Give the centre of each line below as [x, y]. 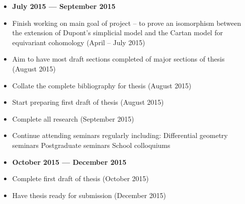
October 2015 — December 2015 [69, 162]
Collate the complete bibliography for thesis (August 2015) [102, 85]
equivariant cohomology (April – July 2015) [79, 42]
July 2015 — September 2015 [64, 6]
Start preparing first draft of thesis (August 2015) [88, 102]
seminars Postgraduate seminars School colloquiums [91, 145]
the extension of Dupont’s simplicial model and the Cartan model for [118, 33]
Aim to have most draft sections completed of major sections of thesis [118, 59]
